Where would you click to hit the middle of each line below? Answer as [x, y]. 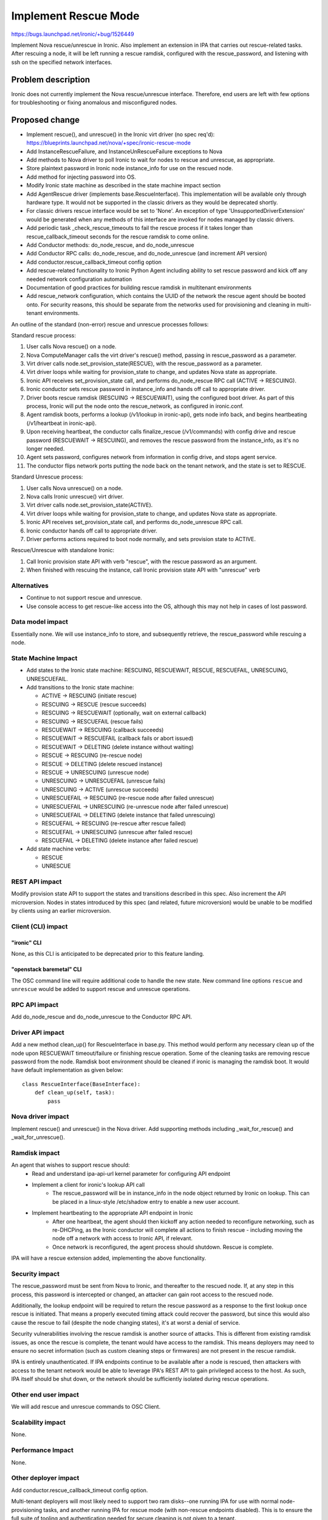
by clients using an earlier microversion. [61, 911]
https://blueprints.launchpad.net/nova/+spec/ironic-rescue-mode [109, 143]
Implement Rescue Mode [75, 16]
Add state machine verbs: [59, 849]
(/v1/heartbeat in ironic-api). [62, 423]
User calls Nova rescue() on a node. [71, 347]
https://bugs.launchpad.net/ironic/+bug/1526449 [73, 34]
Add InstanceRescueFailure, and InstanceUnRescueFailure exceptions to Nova [125, 151]
